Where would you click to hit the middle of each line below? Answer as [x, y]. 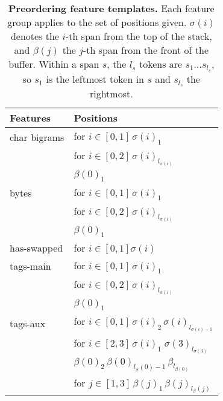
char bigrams [37, 137]
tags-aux [28, 323]
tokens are [161, 64]
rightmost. [111, 94]
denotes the [35, 36]
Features [30, 118]
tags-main [30, 266]
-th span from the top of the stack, [139, 36]
